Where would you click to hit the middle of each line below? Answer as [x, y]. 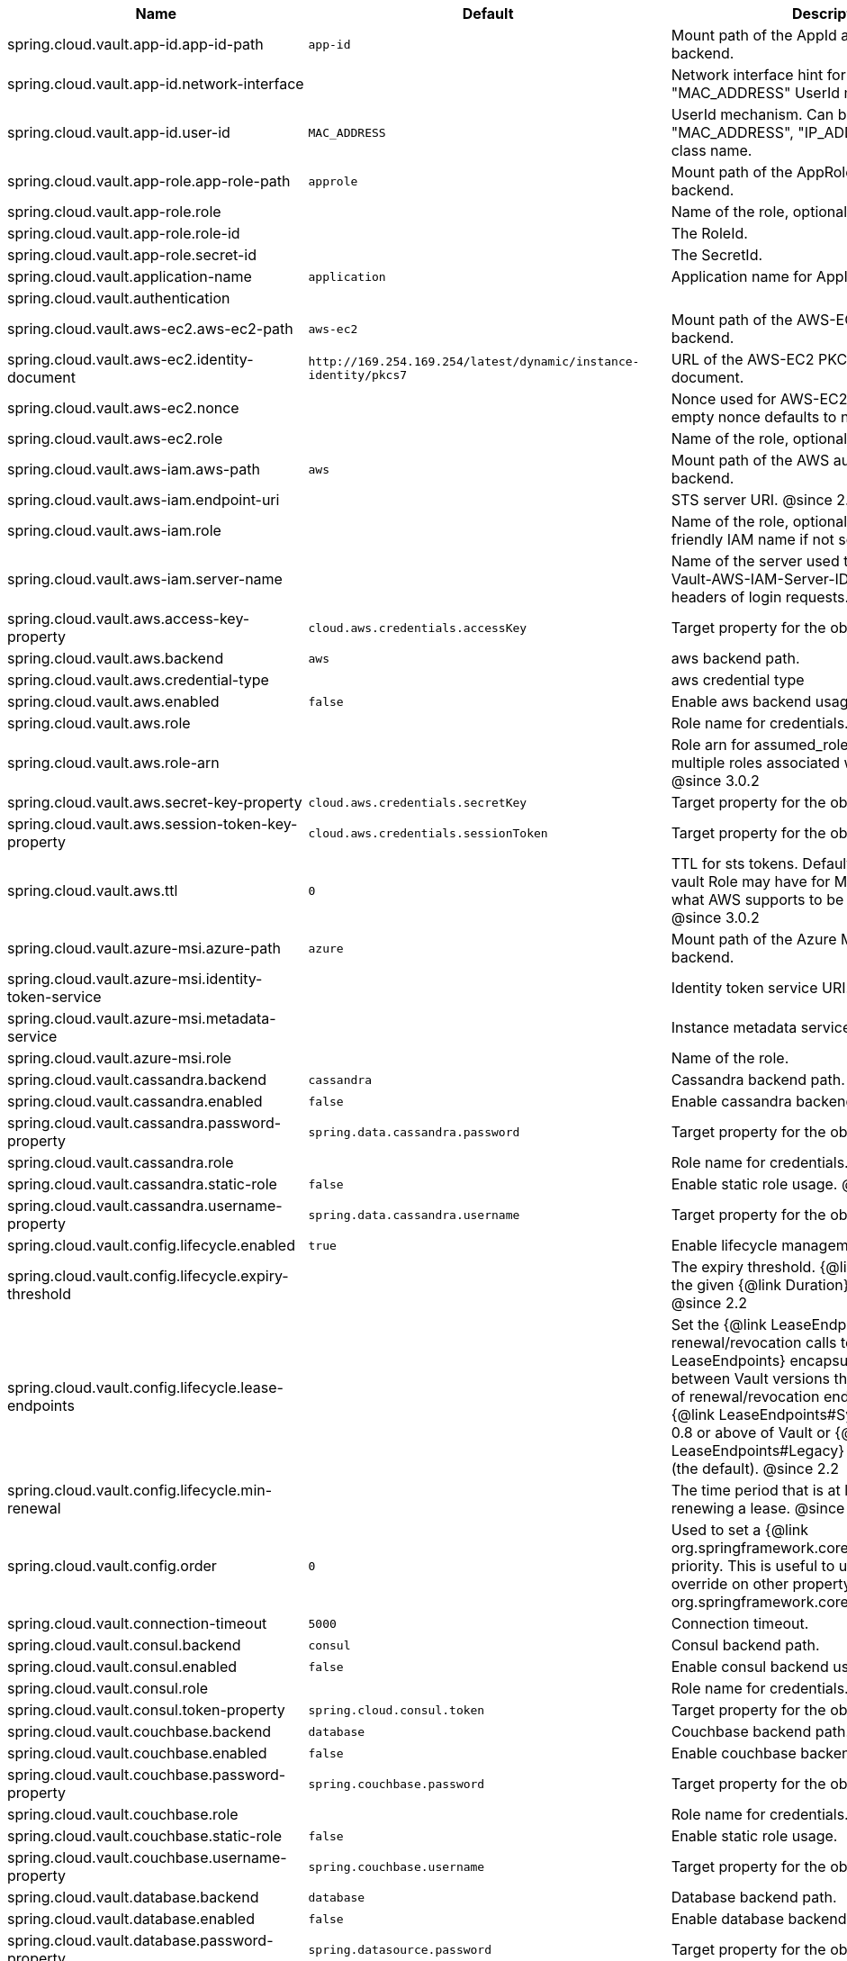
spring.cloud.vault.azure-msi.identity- [135, 979]
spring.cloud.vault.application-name [130, 276]
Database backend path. [754, 1897]
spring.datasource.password [400, 1949]
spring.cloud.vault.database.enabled [131, 1919]
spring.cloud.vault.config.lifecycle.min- [140, 1490]
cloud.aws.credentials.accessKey [418, 628]
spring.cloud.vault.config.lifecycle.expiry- [148, 1276]
